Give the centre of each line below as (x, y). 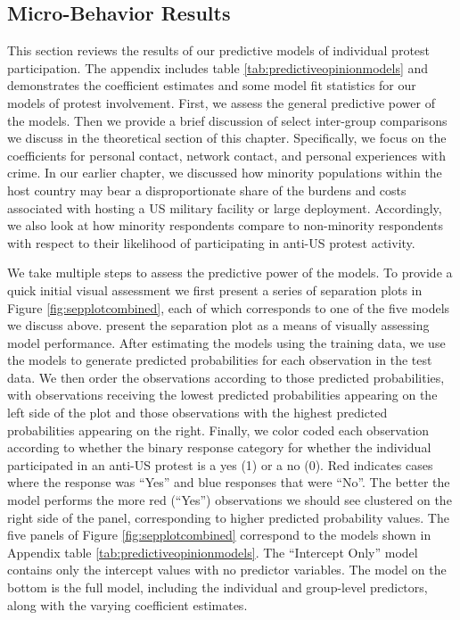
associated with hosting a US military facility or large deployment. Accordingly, (225, 207)
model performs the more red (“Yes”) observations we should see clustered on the (230, 500)
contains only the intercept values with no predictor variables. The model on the (227, 570)
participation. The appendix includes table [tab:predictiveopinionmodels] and (218, 67)
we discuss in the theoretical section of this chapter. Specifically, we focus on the (227, 138)
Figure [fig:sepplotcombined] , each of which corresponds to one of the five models (229, 307)
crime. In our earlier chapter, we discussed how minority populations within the (225, 173)
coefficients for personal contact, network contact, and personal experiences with (227, 155)
